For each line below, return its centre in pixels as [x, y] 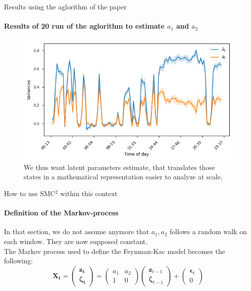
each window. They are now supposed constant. [76, 241]
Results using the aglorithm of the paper [65, 6]
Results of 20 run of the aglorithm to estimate [84, 26]
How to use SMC [30, 193]
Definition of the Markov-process [61, 213]
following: [18, 261]
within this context [89, 193]
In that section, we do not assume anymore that [77, 231]
